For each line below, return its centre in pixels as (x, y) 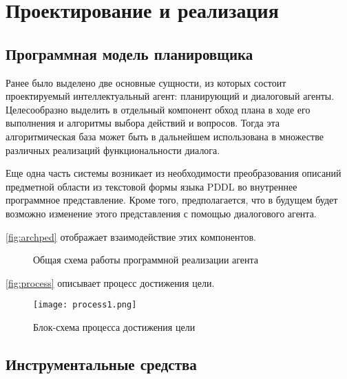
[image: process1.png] (85, 305)
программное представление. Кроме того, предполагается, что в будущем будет (172, 200)
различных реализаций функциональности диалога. (113, 150)
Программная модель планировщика (129, 53)
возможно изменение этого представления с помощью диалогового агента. (161, 213)
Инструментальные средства (101, 364)
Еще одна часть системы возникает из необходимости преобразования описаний (173, 173)
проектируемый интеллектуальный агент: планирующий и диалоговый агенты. (170, 96)
